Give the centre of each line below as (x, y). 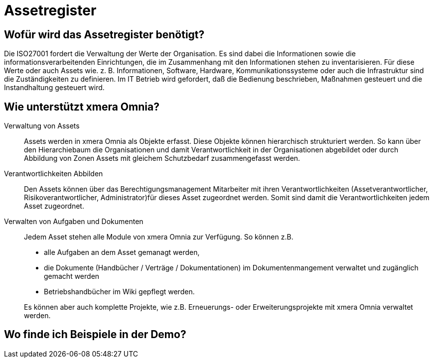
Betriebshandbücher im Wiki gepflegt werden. (119, 292)
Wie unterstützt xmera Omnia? (82, 107)
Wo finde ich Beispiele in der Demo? (95, 335)
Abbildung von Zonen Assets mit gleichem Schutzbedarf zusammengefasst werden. (162, 158)
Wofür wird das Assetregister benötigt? (104, 34)
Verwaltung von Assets (42, 126)
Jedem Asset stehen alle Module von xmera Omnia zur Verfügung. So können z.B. (159, 237)
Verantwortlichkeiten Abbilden (54, 174)
